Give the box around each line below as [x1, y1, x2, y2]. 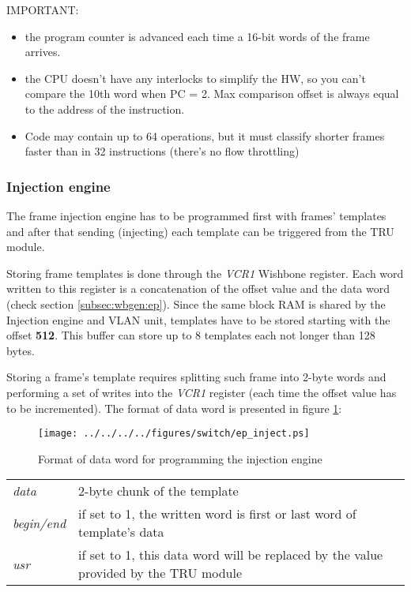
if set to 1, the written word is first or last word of [78, 504, 356, 523]
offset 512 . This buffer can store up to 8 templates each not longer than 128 [6, 327, 375, 343]
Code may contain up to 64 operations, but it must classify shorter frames [25, 127, 385, 144]
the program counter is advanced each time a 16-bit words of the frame [25, 28, 370, 44]
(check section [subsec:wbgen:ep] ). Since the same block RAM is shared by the [6, 295, 386, 312]
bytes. [6, 342, 35, 358]
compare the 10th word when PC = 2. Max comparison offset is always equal [25, 85, 399, 102]
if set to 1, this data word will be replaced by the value [78, 545, 383, 564]
